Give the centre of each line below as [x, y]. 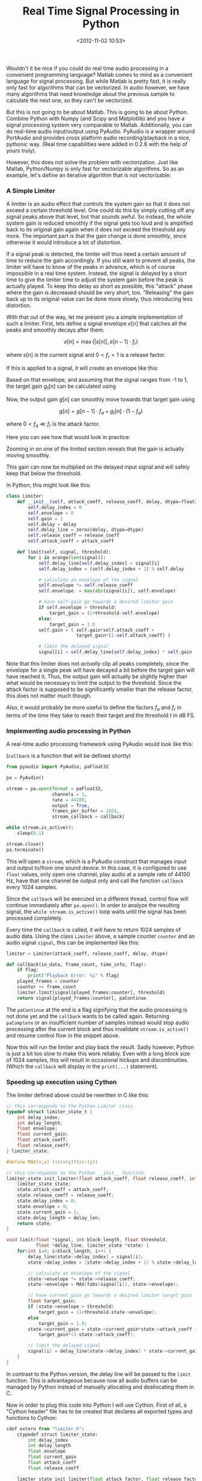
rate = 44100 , [69, 800]
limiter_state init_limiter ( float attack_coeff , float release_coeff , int [102, 1178]
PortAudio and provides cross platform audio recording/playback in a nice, [99, 138]
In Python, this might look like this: [49, 485]
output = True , [71, 805]
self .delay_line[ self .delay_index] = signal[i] [99, 563]
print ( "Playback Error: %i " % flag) [74, 976]
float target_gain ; [52, 1301]
